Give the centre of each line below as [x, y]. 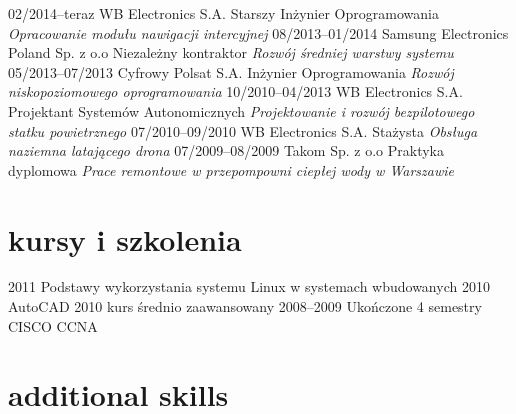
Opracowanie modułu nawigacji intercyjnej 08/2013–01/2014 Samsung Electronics [258, 32]
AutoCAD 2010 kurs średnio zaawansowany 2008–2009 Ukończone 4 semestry [245, 306]
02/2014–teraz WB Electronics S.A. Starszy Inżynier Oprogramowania [223, 13]
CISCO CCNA [53, 325]
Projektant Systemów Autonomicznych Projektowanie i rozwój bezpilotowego [241, 110]
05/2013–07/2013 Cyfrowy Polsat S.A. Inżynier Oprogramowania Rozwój [231, 71]
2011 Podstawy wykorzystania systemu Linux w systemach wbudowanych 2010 [249, 286]
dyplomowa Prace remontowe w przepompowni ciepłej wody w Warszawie [231, 169]
